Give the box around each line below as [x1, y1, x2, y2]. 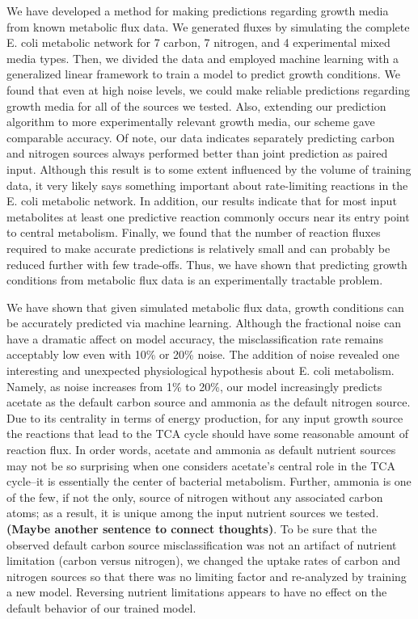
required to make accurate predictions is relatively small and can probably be [6, 239, 391, 256]
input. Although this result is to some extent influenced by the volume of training [6, 160, 412, 177]
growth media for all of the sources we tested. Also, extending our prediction [6, 97, 386, 114]
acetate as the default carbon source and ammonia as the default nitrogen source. [6, 394, 411, 411]
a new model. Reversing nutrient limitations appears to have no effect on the [6, 583, 387, 600]
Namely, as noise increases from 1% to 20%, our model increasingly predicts [6, 377, 382, 394]
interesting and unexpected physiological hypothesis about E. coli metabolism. [6, 362, 395, 379]
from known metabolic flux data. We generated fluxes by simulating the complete [6, 18, 410, 35]
